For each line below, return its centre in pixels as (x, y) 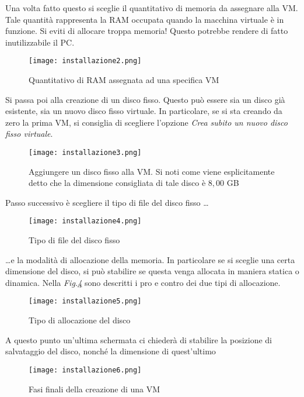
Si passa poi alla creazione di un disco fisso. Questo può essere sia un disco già (145, 99)
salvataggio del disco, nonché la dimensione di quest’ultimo (111, 351)
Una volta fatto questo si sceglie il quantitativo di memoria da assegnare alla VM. (152, 8)
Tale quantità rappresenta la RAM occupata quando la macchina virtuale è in (145, 19)
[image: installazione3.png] (85, 153)
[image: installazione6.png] (85, 370)
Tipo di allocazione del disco (80, 320)
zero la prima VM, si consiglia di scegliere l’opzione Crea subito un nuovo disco (146, 122)
